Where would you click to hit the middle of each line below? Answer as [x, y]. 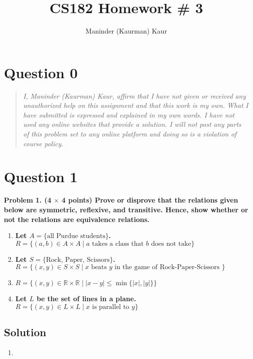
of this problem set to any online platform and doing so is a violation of [130, 134]
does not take [171, 244]
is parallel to [111, 307]
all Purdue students [76, 236]
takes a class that [118, 244]
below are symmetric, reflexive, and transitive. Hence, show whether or [126, 209]
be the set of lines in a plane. [86, 299]
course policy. [43, 143]
